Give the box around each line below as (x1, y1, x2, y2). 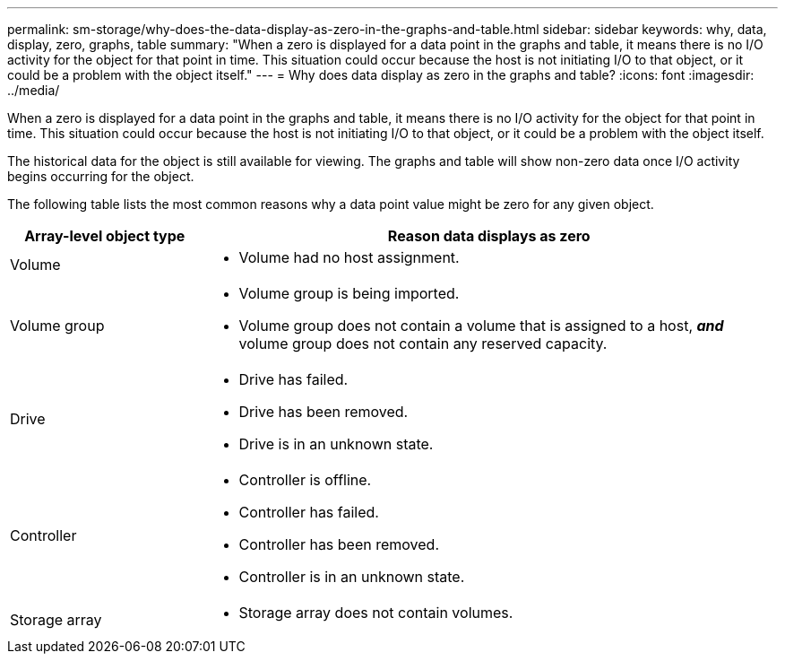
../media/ (7, 83, 60, 98)
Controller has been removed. (238, 535, 440, 553)
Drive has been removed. (238, 403, 409, 421)
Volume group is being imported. (238, 284, 460, 302)
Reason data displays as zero (387, 227, 591, 245)
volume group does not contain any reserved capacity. (238, 335, 608, 352)
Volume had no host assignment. (238, 248, 460, 266)
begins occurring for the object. (7, 169, 194, 184)
